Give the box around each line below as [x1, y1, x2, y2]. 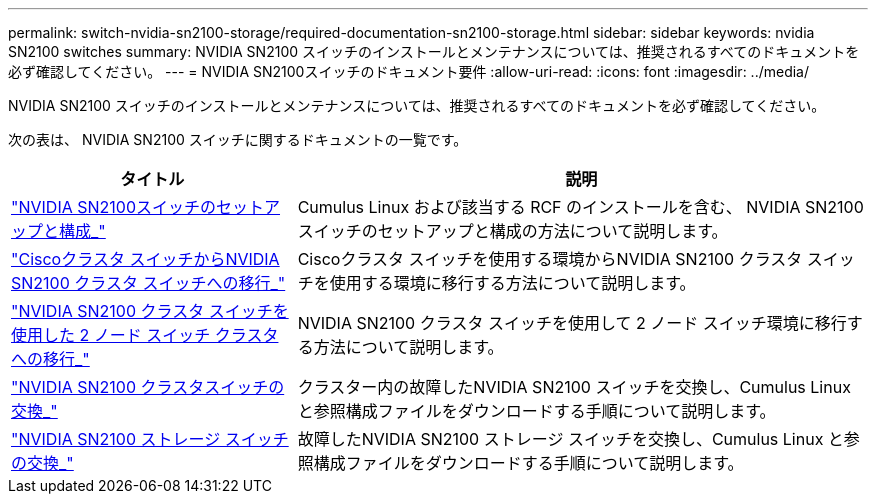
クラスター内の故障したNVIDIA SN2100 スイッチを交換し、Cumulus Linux [297, 377, 851, 397]
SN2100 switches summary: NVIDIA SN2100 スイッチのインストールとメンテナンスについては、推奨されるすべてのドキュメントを [8, 43, 860, 60]
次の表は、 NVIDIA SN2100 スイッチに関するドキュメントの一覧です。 [8, 131, 468, 148]
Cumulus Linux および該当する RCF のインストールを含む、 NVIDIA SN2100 [297, 197, 864, 217]
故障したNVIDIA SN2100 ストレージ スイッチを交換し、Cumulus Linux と [297, 429, 844, 449]
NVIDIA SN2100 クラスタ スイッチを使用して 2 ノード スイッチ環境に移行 [297, 313, 847, 333]
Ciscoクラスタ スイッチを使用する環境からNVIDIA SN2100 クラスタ [297, 249, 803, 269]
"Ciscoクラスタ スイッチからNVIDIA [11, 249, 280, 269]
